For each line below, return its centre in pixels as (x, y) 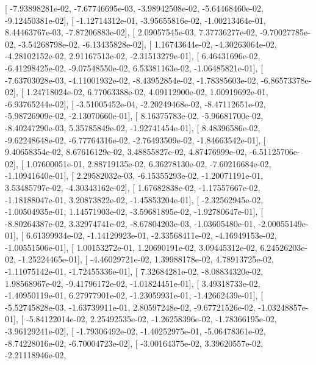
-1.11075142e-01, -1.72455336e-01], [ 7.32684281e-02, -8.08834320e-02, (134, 271)
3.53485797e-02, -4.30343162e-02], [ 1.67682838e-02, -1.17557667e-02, (133, 187)
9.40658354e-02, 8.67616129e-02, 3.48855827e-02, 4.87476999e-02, (126, 152)
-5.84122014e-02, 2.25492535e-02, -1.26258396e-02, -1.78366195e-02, (151, 319)
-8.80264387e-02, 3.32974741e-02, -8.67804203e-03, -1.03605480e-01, (130, 223)
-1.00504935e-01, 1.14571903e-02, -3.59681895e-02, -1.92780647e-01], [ (134, 211)
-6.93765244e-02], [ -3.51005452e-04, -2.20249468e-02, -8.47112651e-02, (135, 103)
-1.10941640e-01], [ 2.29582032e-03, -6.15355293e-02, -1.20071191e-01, (134, 175)
